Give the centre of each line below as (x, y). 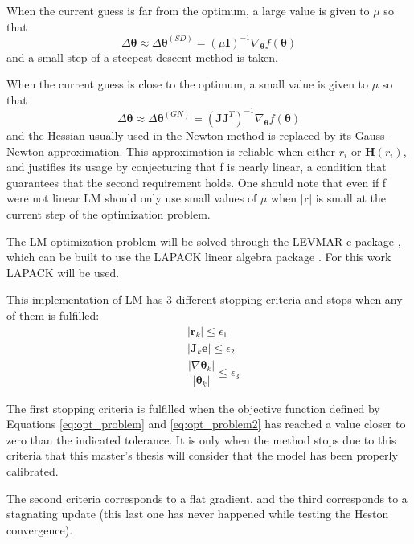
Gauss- (372, 135)
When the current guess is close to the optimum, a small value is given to (188, 84)
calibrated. (33, 471)
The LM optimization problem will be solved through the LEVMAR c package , (204, 241)
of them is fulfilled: (53, 315)
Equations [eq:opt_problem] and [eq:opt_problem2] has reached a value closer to (206, 424)
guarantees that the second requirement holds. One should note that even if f (197, 182)
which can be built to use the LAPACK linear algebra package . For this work (199, 257)
